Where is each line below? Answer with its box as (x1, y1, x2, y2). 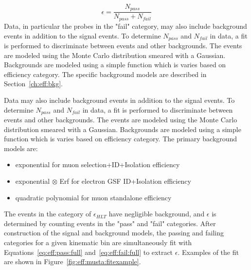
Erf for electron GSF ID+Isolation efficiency (59, 175, 191, 186)
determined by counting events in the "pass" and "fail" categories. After (4, 218, 216, 228)
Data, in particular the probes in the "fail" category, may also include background (4, 20, 247, 31)
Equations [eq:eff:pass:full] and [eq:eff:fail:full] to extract (4, 247, 173, 257)
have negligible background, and (108, 209, 205, 219)
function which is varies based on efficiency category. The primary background (4, 134, 237, 144)
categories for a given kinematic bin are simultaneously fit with (4, 237, 192, 247)
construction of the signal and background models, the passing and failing (4, 228, 224, 238)
